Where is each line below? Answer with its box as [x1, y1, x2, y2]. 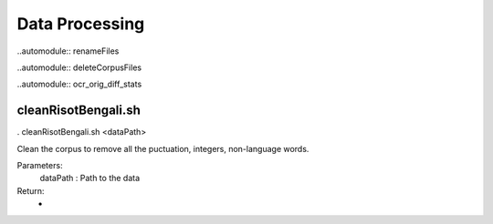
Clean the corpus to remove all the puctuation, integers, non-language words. [16, 143, 309, 154]
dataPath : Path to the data [39, 173, 141, 184]
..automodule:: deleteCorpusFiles [16, 62, 142, 73]
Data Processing [16, 14, 145, 34]
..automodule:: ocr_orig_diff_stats [16, 78, 142, 90]
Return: [16, 185, 45, 196]
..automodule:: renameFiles [16, 46, 120, 56]
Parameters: [16, 160, 63, 171]
